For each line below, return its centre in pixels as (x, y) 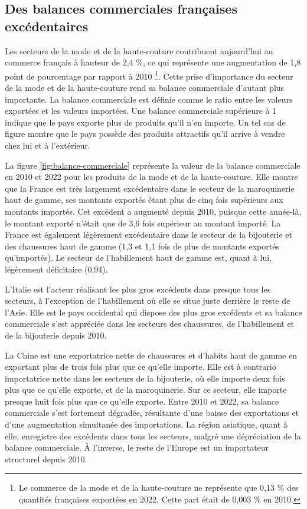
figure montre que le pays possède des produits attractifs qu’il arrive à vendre (145, 134)
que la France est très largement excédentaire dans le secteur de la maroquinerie (150, 188)
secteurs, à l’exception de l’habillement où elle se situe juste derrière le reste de (148, 301)
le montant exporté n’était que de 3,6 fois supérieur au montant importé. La (143, 223)
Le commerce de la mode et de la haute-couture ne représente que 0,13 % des (159, 487)
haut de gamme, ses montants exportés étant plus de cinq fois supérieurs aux (144, 200)
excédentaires (47, 26)
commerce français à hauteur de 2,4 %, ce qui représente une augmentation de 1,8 (153, 62)
